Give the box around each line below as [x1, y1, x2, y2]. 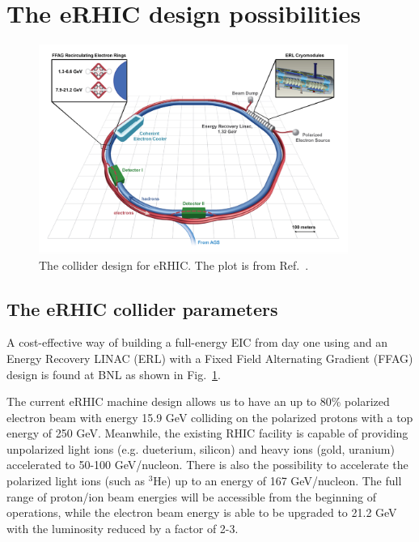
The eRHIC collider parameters [6, 296, 278, 321]
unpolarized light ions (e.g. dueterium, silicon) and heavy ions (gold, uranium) [6, 440, 395, 457]
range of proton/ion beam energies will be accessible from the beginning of [6, 488, 376, 505]
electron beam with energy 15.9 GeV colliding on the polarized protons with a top [6, 408, 413, 425]
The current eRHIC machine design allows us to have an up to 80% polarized [6, 393, 390, 410]
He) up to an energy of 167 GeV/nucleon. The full [153, 472, 402, 489]
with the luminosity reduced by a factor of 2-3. [6, 519, 239, 536]
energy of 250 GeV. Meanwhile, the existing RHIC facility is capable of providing [6, 425, 408, 442]
